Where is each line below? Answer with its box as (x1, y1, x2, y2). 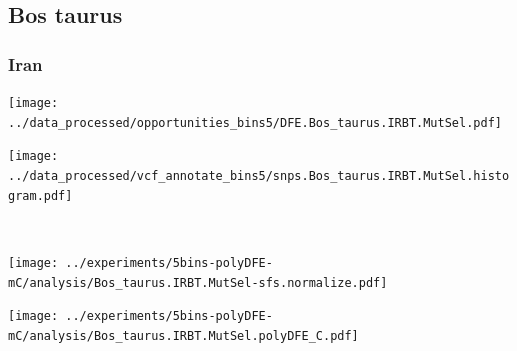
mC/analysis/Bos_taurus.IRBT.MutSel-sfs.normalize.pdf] (8, 275, 388, 290)
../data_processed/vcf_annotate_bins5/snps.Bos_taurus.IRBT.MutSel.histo (8, 168, 510, 183)
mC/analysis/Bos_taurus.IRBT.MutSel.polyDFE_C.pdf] (8, 328, 359, 343)
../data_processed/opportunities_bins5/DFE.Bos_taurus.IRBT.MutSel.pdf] (8, 115, 502, 130)
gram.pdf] (8, 188, 73, 203)
